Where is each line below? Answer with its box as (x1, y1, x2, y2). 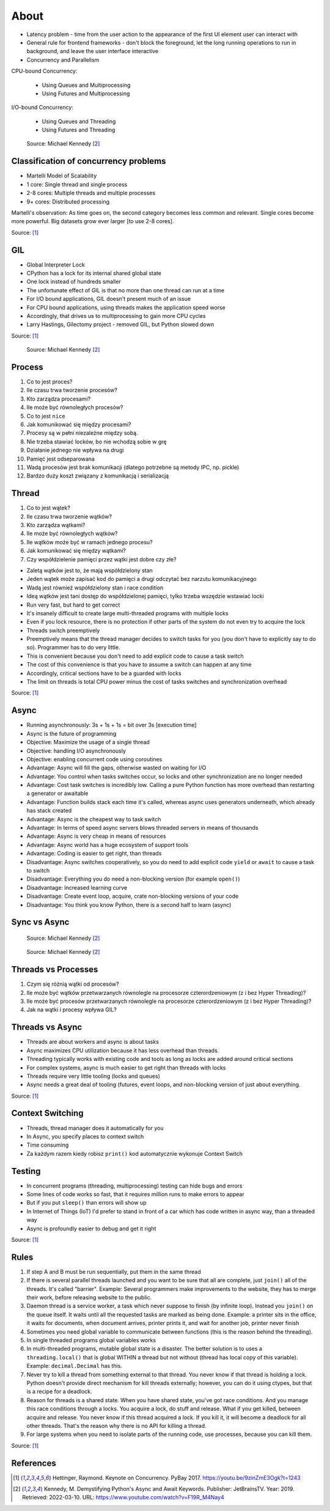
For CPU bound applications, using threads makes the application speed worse (26, 303, 226, 311)
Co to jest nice (26, 412, 65, 419)
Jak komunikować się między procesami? (26, 421, 131, 428)
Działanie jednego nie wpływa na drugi (26, 446, 125, 454)
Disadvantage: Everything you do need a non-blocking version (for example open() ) (26, 875, 241, 883)
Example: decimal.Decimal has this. (26, 1362, 122, 1370)
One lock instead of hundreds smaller (26, 278, 122, 286)
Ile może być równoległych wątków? (26, 530, 118, 538)
